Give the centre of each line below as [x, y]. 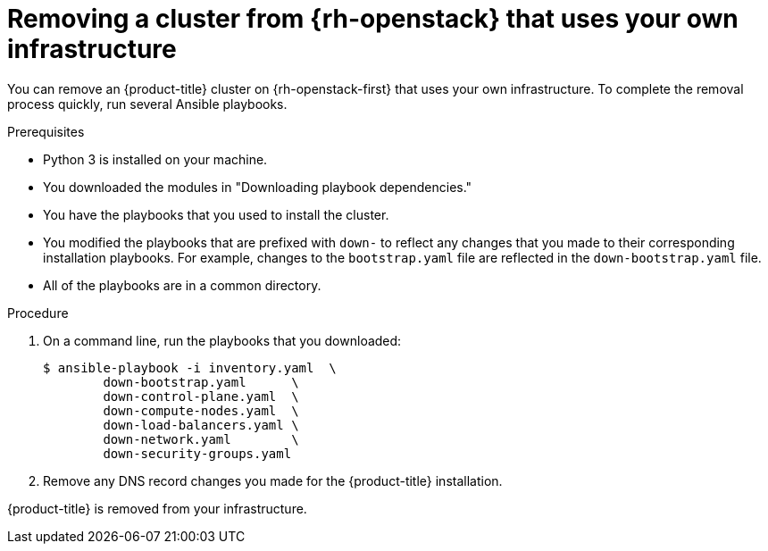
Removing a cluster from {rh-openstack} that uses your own [373, 19]
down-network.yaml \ [201, 439]
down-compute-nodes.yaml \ [201, 410]
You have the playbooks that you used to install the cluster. [216, 214]
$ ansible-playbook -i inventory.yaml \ [190, 367]
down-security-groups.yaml [197, 453]
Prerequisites [46, 131]
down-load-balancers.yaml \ [201, 425]
